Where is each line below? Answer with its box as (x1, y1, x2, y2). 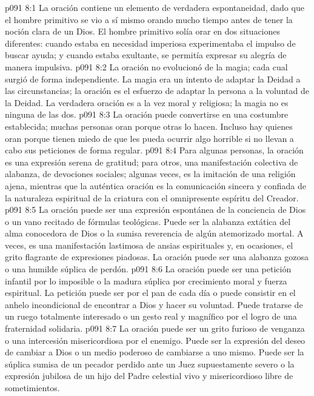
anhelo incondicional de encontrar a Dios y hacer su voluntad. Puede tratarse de (5, 298, 303, 310)
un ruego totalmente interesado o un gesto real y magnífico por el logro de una (5, 310, 297, 323)
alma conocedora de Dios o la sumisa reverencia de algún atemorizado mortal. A (5, 227, 304, 240)
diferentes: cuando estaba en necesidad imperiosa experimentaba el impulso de (5, 36, 296, 49)
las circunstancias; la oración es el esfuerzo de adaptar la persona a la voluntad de (5, 84, 309, 97)
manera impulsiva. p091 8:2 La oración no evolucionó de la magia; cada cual (5, 60, 288, 73)
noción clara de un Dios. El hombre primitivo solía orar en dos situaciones (5, 25, 281, 38)
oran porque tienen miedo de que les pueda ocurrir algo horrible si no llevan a (5, 132, 294, 144)
